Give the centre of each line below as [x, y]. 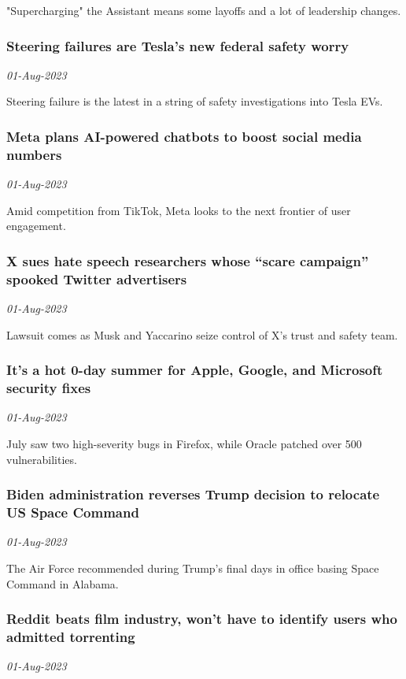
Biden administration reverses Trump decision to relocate [193, 494]
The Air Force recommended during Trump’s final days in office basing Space [193, 568]
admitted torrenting [71, 636]
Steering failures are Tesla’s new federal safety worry [178, 45]
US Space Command [73, 512]
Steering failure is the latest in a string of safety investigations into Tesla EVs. [195, 101]
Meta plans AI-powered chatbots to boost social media [184, 136]
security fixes [49, 388]
